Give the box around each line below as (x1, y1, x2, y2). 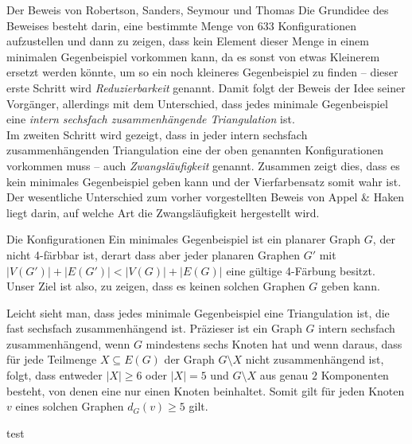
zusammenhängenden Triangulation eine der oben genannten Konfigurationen (6, 142, 383, 158)
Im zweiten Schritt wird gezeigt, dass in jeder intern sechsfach (6, 126, 308, 142)
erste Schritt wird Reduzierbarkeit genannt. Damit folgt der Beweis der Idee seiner (6, 79, 406, 95)
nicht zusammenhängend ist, (245, 351, 384, 368)
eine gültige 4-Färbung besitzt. (226, 262, 375, 278)
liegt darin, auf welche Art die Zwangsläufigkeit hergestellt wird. (6, 204, 320, 220)
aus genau (259, 367, 309, 384)
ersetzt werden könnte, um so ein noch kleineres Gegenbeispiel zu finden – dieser (6, 64, 398, 80)
